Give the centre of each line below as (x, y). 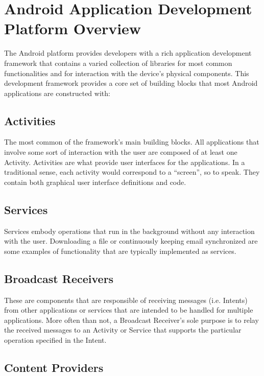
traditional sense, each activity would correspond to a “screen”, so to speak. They (132, 172)
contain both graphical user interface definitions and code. (95, 182)
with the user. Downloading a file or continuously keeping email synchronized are (131, 241)
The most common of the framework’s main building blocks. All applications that (132, 142)
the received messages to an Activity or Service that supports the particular (123, 330)
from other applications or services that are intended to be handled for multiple (129, 310)
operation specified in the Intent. (55, 340)
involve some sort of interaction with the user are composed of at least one (121, 152)
